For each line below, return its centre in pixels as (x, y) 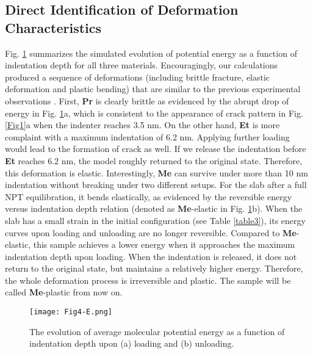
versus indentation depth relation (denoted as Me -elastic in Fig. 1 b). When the (154, 208)
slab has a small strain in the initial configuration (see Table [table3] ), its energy (155, 220)
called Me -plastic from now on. (64, 292)
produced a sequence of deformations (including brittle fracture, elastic (138, 77)
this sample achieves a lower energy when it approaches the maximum (164, 244)
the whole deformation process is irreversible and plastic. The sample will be (148, 280)
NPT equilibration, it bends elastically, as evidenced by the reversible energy (149, 196)
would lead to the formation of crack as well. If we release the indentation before (156, 149)
